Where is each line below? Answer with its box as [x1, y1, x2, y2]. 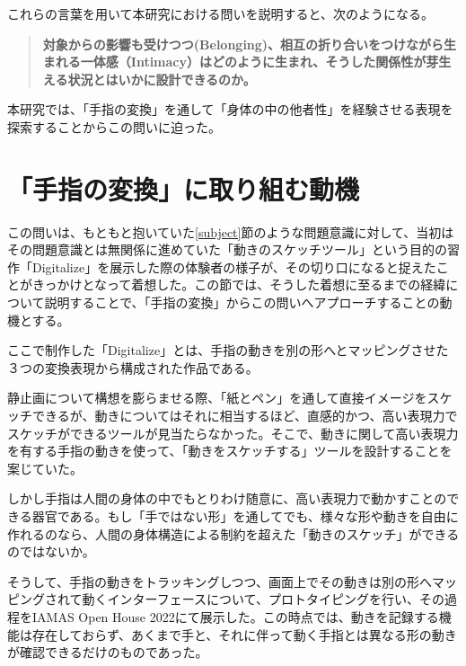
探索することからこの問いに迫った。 [7, 117, 221, 136]
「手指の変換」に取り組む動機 [7, 170, 360, 207]
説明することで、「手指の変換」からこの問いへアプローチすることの [44, 293, 440, 312]
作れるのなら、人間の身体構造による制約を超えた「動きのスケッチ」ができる [7, 524, 460, 543]
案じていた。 [7, 458, 83, 477]
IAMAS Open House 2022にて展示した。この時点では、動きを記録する [31, 607, 439, 626]
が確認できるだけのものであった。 [7, 643, 208, 662]
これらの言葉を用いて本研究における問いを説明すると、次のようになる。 [7, 4, 435, 22]
